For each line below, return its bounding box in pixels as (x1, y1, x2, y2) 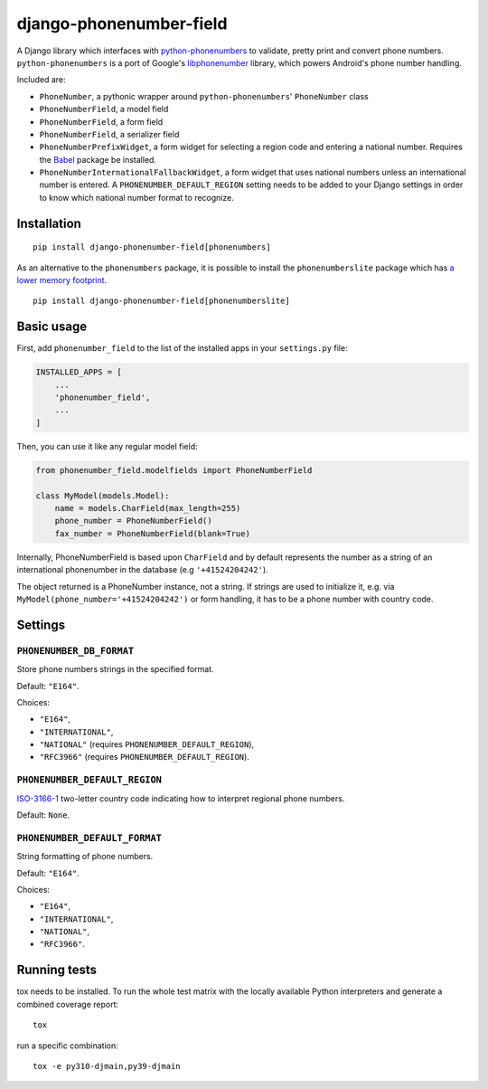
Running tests (16, 962, 98, 978)
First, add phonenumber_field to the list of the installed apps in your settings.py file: (16, 343, 348, 354)
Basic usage (16, 319, 88, 335)
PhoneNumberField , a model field (39, 104, 169, 115)
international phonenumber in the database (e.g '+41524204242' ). (16, 564, 268, 575)
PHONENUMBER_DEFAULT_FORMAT (16, 832, 163, 844)
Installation (16, 215, 81, 231)
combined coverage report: (16, 999, 119, 1009)
